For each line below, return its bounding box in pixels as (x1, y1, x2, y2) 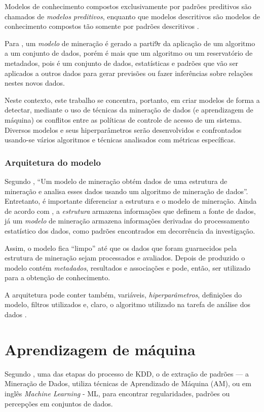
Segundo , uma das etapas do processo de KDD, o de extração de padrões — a (5, 368, 249, 379)
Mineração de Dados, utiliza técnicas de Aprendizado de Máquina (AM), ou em (5, 378, 251, 389)
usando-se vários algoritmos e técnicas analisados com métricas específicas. (5, 134, 236, 145)
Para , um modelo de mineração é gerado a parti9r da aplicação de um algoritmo (5, 38, 255, 48)
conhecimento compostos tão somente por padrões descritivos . (5, 21, 199, 31)
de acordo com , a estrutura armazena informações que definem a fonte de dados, (5, 205, 256, 216)
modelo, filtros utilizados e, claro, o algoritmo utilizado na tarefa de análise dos (5, 299, 251, 310)
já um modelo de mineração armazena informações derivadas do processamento (5, 215, 249, 226)
